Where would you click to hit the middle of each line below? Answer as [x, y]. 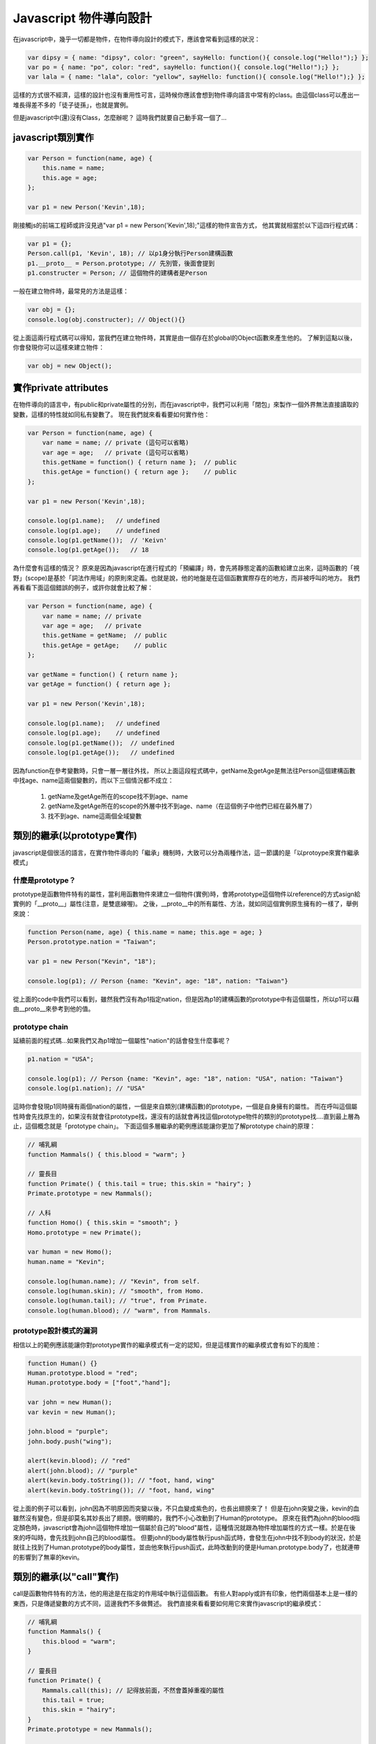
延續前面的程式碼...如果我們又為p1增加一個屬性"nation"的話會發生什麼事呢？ [122, 1041]
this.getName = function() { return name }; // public [140, 462]
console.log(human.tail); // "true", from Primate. [118, 1301]
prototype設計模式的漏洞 [55, 1331]
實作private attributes [61, 388]
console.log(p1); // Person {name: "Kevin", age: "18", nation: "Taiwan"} [158, 981]
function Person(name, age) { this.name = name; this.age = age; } [145, 932]
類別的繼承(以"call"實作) [66, 1577]
